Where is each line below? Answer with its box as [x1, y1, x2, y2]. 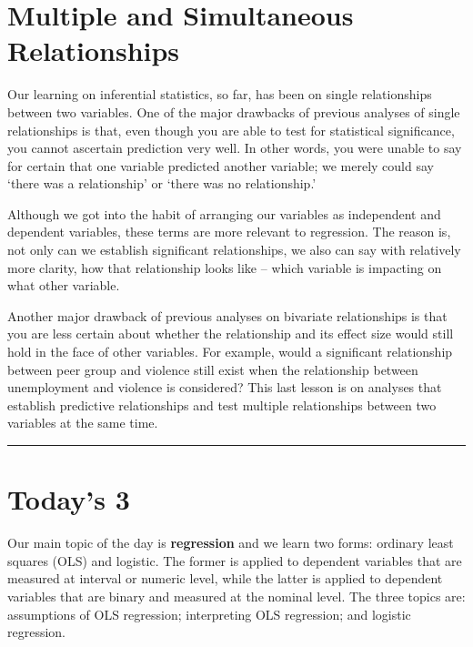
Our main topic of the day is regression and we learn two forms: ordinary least [7, 533, 454, 552]
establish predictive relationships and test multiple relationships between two [7, 395, 437, 414]
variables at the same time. [7, 413, 158, 432]
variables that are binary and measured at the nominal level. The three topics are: [7, 586, 466, 605]
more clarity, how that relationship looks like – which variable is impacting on [7, 258, 442, 277]
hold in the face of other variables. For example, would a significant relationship [7, 342, 453, 361]
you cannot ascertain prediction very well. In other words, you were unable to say [7, 138, 462, 157]
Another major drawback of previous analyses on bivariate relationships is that [7, 306, 448, 325]
